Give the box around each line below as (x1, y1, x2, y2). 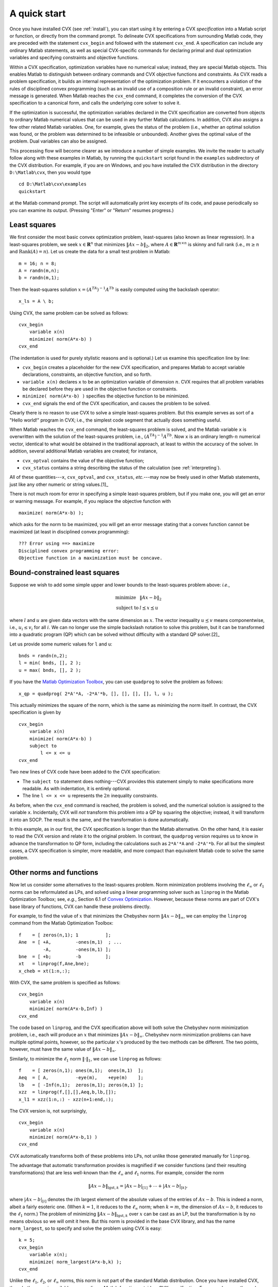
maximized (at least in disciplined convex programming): (9, 528, 130, 535)
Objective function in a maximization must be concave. (19, 555, 163, 561)
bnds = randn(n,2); (19, 653, 68, 659)
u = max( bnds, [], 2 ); (19, 667, 81, 673)
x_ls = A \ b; (19, 299, 54, 304)
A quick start (9, 8, 66, 19)
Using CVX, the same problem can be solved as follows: (9, 309, 129, 316)
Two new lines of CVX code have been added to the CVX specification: (9, 769, 161, 775)
